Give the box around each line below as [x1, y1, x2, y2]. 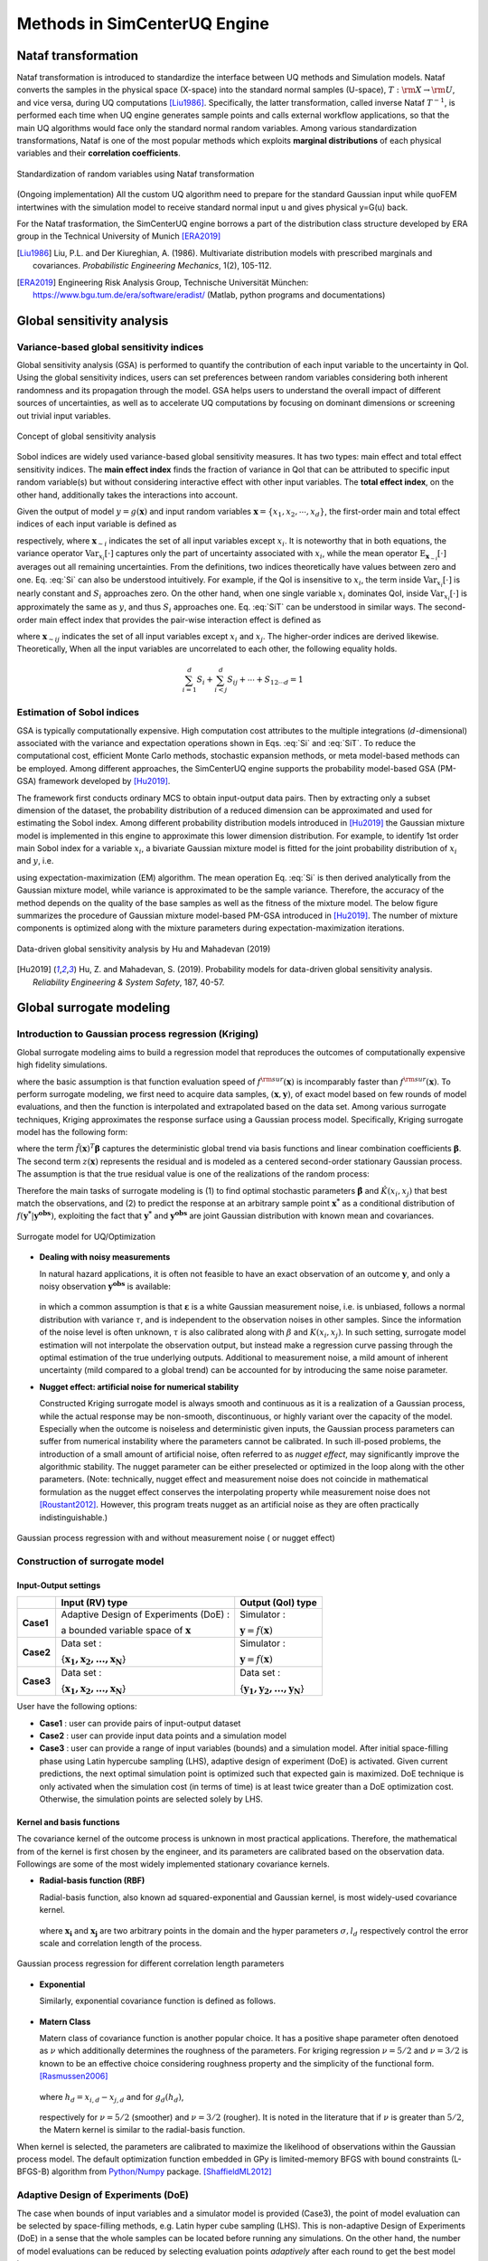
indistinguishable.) [39, 1511, 108, 1523]
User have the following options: [16, 1701, 137, 1712]
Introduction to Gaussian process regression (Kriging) [16, 1027, 259, 1040]
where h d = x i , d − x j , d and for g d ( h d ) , [39, 2091, 184, 2105]
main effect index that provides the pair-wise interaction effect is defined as [39, 614, 322, 625]
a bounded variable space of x [61, 1623, 192, 1636]
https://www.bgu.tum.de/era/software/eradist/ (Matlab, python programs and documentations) [33, 289, 386, 300]
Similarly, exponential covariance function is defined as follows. [39, 1995, 277, 2007]
